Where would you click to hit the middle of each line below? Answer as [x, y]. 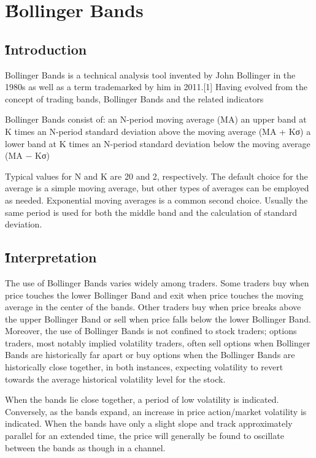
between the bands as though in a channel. [85, 447]
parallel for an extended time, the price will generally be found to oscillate [145, 436]
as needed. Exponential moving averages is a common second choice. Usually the [156, 200]
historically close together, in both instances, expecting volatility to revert [144, 367]
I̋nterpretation [51, 257]
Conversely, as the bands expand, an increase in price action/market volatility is [156, 411]
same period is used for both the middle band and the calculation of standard [151, 212]
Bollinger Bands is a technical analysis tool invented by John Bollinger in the [150, 74]
